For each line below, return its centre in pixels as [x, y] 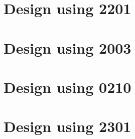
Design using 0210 [67, 87]
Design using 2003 [67, 47]
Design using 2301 [67, 126]
